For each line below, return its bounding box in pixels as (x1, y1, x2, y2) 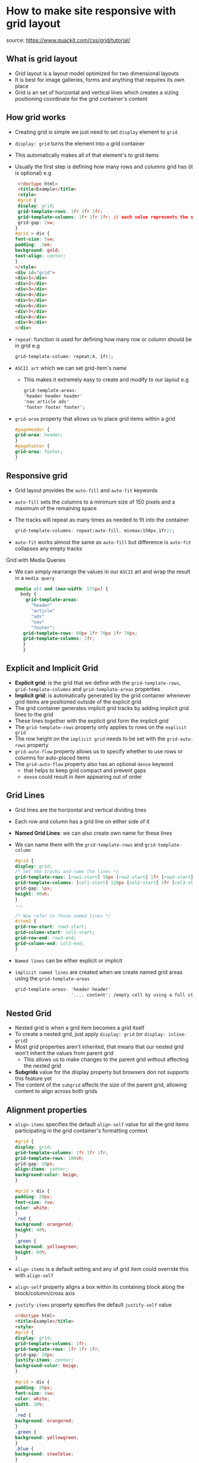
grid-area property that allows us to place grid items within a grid (14, 415, 175, 422)
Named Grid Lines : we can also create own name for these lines (14, 829, 172, 837)
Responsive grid (6, 471, 68, 481)
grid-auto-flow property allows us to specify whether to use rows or (14, 748, 183, 755)
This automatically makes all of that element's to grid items (14, 151, 159, 159)
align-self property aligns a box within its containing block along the (14, 1283, 185, 1291)
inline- (168, 1032, 187, 1038)
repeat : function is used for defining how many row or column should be (14, 336, 192, 343)
